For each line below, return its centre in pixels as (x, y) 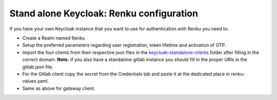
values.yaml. (36, 81)
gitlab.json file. (38, 67)
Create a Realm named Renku (54, 38)
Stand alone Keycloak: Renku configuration (104, 13)
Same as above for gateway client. (59, 88)
